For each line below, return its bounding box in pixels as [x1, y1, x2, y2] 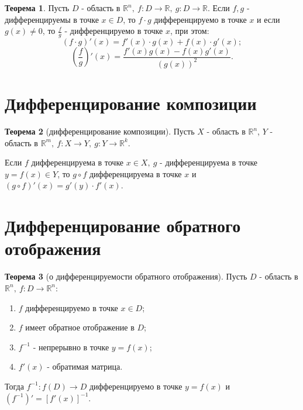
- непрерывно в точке [33, 340, 109, 353]
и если [257, 13, 280, 25]
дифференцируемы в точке [5, 13, 99, 25]
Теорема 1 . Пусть [5, 2, 70, 13]
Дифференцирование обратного [5, 213, 241, 237]
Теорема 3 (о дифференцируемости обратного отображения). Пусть [5, 270, 247, 282]
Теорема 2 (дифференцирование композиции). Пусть [5, 125, 195, 137]
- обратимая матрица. [47, 360, 123, 373]
